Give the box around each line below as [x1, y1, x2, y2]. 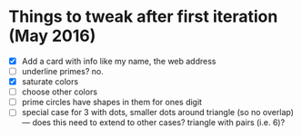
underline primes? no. [21, 66, 104, 76]
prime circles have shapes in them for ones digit [21, 97, 202, 108]
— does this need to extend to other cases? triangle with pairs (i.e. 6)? [21, 117, 286, 128]
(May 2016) [8, 25, 96, 46]
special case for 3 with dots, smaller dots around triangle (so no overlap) [21, 107, 295, 118]
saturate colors [21, 76, 79, 87]
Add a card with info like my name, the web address [21, 55, 216, 66]
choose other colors [21, 86, 97, 97]
